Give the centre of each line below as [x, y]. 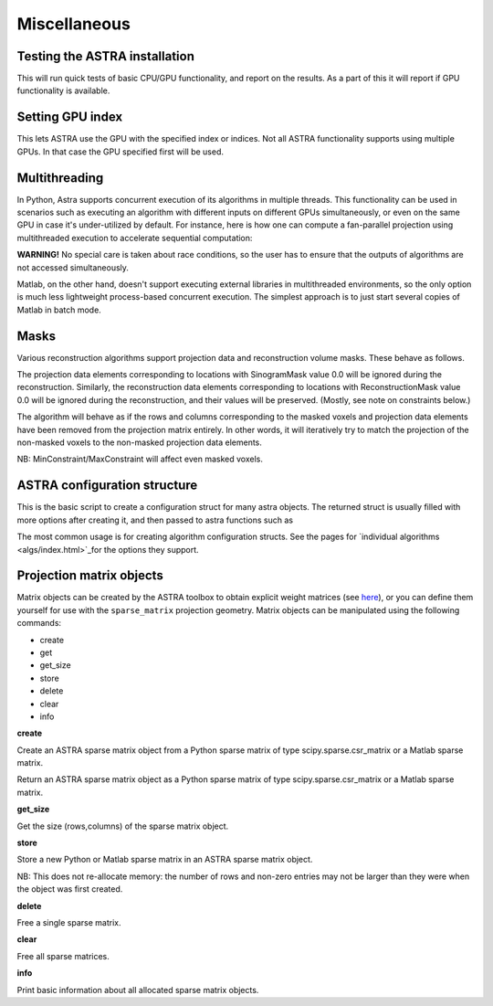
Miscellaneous [74, 24]
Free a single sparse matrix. [69, 922]
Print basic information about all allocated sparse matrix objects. [138, 990]
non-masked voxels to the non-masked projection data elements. [139, 442]
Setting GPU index [70, 117]
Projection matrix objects [90, 576]
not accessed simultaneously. [73, 267]
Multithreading [60, 178]
